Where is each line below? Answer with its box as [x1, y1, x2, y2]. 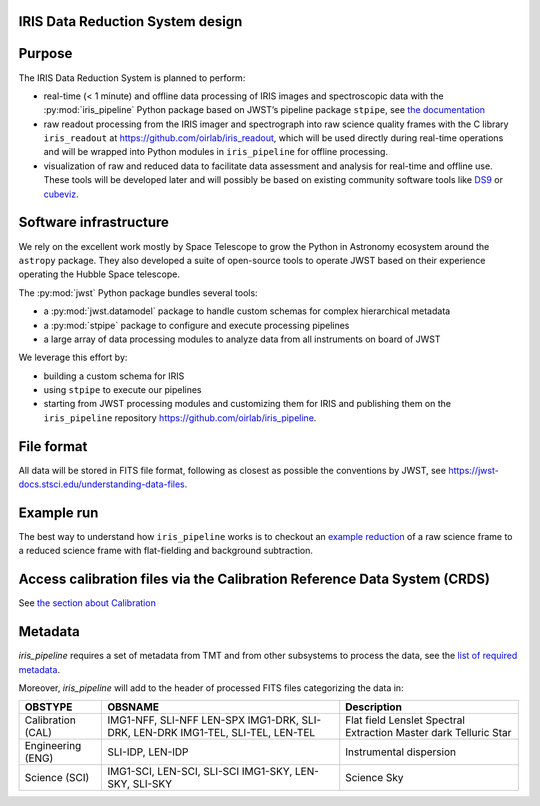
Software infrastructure [18, 214, 170, 231]
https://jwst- [448, 464, 499, 476]
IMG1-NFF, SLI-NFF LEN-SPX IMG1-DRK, [106, 713, 300, 727]
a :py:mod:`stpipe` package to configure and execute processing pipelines [43, 319, 350, 331]
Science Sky [345, 771, 404, 785]
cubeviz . [43, 188, 79, 200]
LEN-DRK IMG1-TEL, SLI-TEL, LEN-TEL [133, 726, 316, 740]
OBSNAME [106, 700, 160, 714]
